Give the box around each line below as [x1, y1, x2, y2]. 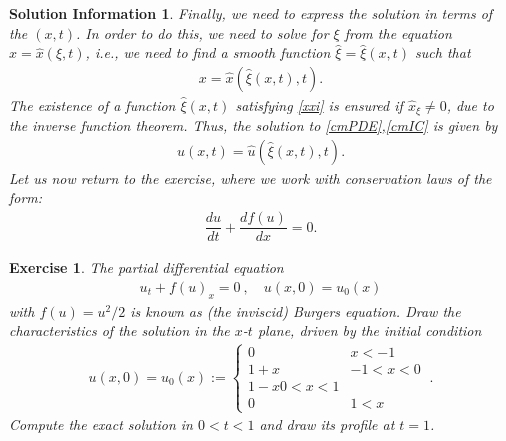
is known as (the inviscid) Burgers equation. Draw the [130, 300, 461, 321]
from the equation [344, 22, 452, 43]
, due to [446, 94, 494, 115]
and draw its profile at [259, 414, 395, 435]
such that [415, 42, 471, 63]
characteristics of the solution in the [9, 320, 230, 341]
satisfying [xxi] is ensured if [235, 94, 403, 115]
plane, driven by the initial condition [257, 320, 482, 341]
